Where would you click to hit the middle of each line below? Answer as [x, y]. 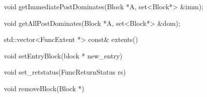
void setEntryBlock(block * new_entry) [63, 55]
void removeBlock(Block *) [44, 88]
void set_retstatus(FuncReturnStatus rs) [65, 72]
